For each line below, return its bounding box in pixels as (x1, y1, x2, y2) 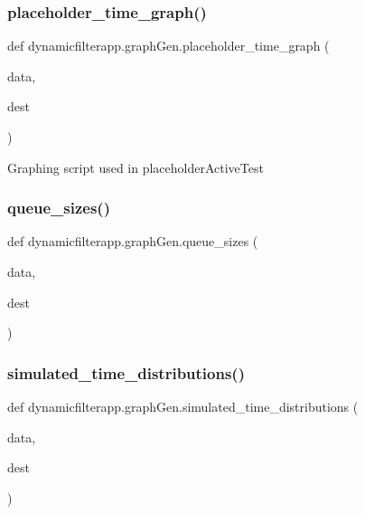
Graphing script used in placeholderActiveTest (7, 157, 264, 176)
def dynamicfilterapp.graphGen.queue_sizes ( (7, 232, 258, 251)
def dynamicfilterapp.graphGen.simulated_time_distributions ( (7, 397, 359, 415)
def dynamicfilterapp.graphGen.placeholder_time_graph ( (7, 36, 330, 55)
